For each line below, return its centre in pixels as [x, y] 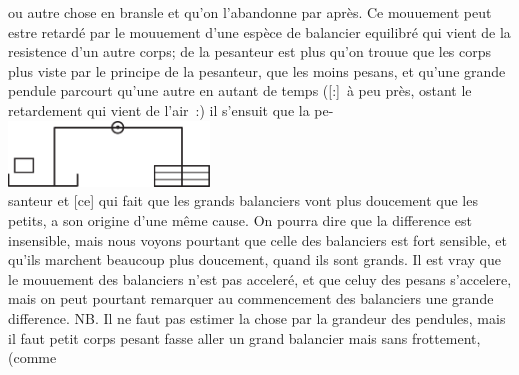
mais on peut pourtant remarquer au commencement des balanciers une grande [251, 298]
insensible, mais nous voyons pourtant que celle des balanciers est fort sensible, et [258, 239]
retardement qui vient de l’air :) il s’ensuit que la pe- [171, 109]
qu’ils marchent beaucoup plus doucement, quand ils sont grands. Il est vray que [254, 259]
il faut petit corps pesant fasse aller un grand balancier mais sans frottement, [244, 337]
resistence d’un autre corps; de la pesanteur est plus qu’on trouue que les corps [250, 51]
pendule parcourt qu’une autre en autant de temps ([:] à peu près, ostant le [240, 90]
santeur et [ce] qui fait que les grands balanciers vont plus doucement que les [243, 200]
